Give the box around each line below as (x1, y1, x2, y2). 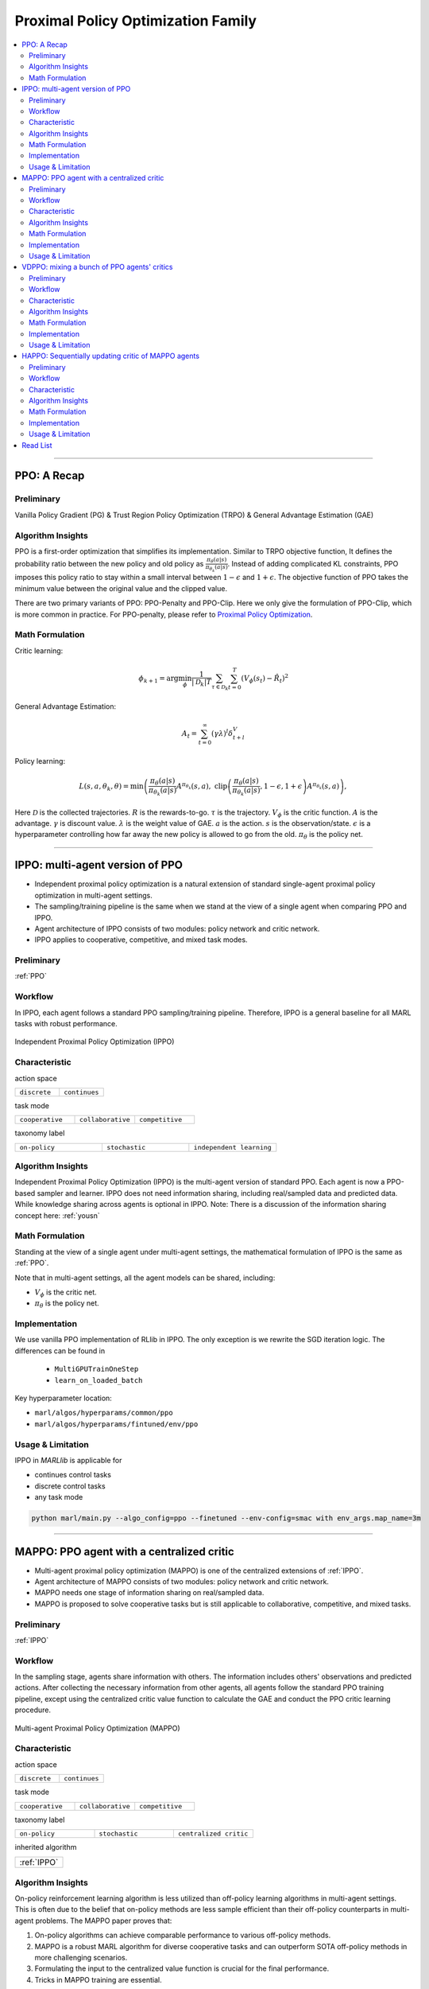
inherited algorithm (14, 1842, 77, 1851)
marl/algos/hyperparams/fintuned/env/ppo (34, 1419, 199, 1428)
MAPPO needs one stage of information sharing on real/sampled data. (34, 1588, 265, 1598)
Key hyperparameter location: (14, 1393, 113, 1403)
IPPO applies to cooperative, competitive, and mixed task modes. (34, 935, 248, 944)
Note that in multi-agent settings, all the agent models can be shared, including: (14, 1273, 276, 1283)
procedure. (14, 1705, 52, 1715)
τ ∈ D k (211, 683, 229, 691)
